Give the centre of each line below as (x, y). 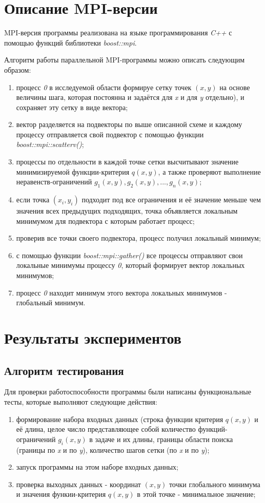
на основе (235, 87)
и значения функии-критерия (61, 494)
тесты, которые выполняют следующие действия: (81, 401)
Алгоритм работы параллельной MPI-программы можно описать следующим (125, 60)
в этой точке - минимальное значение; (196, 494)
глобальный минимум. (51, 302)
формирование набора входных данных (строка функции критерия (120, 419)
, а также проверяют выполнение (209, 171)
